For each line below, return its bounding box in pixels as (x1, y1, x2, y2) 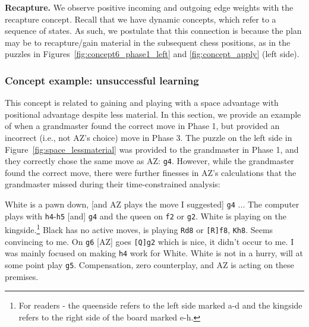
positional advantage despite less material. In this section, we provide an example (5, 108, 301, 120)
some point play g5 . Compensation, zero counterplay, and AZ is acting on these (5, 258, 294, 271)
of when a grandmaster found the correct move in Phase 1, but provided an (5, 120, 280, 132)
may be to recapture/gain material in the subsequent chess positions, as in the (5, 36, 291, 48)
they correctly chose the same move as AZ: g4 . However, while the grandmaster (5, 155, 294, 167)
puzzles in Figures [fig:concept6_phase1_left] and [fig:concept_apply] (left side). (5, 48, 299, 60)
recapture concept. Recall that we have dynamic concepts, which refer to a (5, 12, 276, 25)
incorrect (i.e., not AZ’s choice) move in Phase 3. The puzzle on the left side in (5, 131, 292, 143)
